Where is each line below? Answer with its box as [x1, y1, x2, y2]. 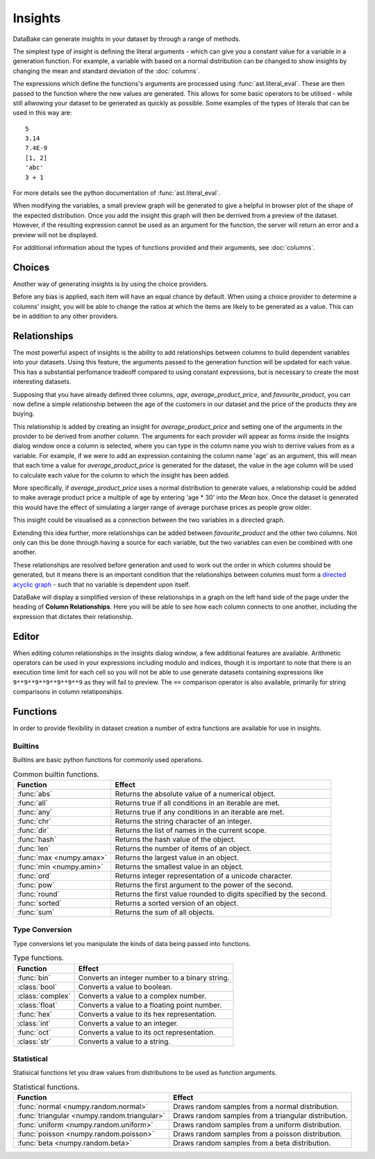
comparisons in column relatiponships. [12, 688, 124, 696]
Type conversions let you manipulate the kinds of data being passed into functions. [12, 939, 251, 947]
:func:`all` [17, 798, 48, 808]
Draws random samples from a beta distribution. [172, 1138, 331, 1148]
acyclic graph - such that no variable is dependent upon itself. [12, 580, 190, 589]
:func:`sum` [17, 908, 55, 917]
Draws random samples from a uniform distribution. [172, 1120, 342, 1130]
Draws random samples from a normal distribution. [172, 1102, 340, 1112]
